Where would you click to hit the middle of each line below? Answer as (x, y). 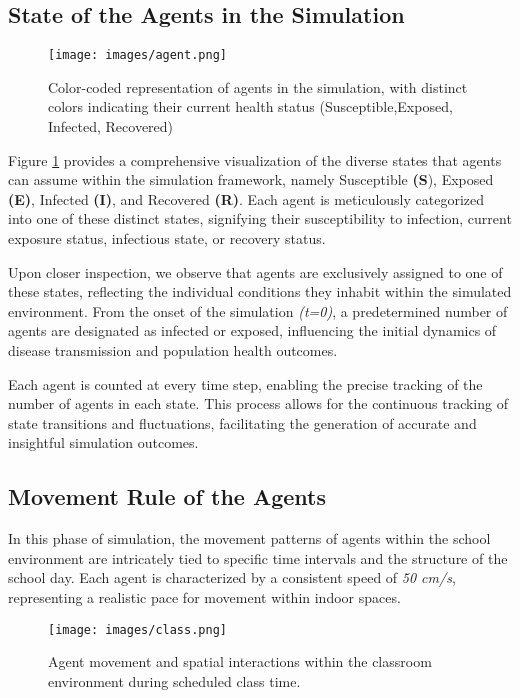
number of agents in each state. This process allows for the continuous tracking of (258, 403)
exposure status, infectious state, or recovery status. (167, 238)
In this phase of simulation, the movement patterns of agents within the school (249, 538)
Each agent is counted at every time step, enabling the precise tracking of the (245, 383)
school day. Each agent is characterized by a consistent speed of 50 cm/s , (232, 577)
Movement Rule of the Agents (167, 496)
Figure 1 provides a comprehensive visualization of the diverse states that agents (255, 159)
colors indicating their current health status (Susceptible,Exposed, (250, 106)
